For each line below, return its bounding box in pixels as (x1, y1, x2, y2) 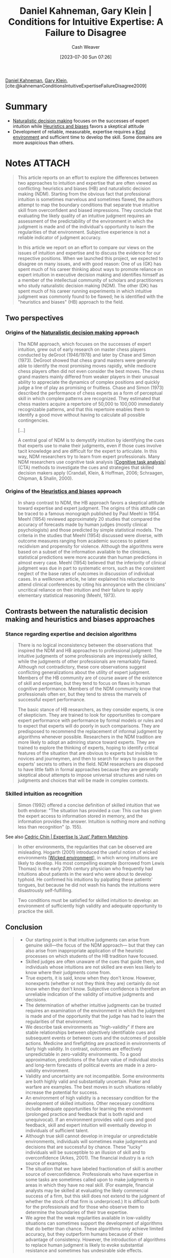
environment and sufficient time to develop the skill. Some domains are (12, 134, 162, 140)
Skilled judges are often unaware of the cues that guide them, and (25, 958, 164, 965)
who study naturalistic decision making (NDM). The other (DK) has (17, 282, 158, 288)
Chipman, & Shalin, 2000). (17, 475, 73, 481)
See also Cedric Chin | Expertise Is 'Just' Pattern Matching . (5, 834, 129, 840)
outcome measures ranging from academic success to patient (17, 538, 149, 544)
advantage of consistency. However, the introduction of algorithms (25, 1236, 166, 1243)
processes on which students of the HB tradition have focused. (25, 953, 158, 959)
